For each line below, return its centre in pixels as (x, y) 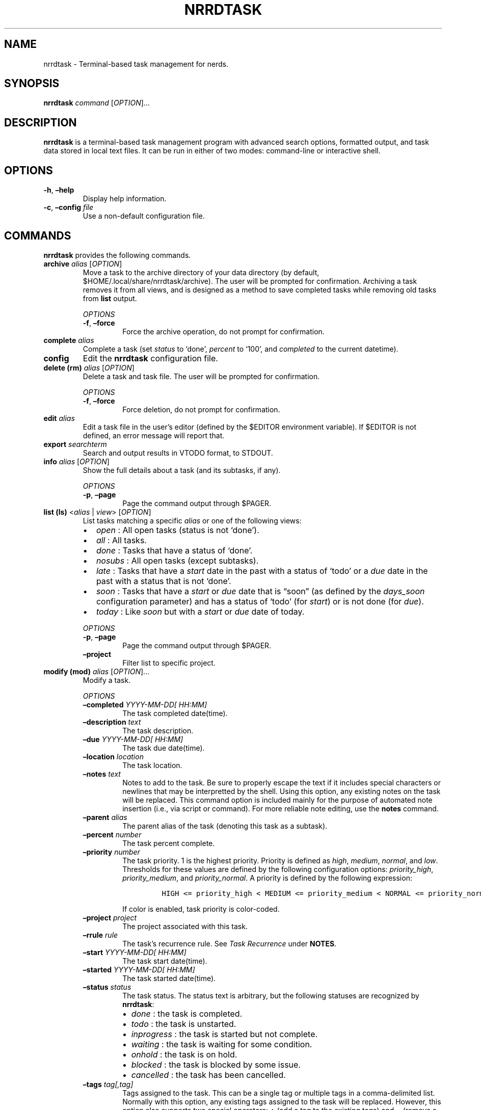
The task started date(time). (169, 978)
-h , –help (59, 190)
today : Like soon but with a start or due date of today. (200, 611)
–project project (110, 917)
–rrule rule (100, 935)
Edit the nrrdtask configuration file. (150, 358)
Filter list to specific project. (169, 663)
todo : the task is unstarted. (184, 1024)
